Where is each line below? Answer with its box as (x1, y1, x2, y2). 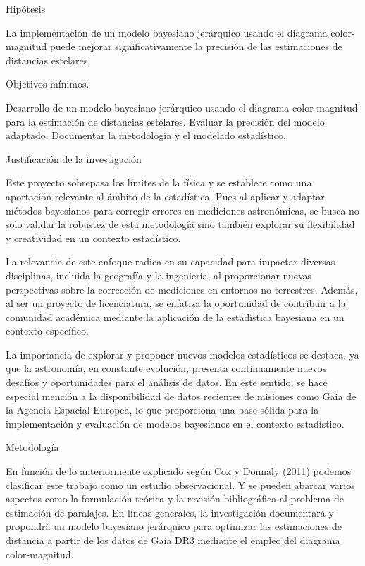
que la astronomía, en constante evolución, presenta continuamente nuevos (6, 361, 326, 375)
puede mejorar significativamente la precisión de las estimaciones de (50, 39, 342, 54)
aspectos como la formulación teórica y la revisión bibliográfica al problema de (6, 491, 344, 506)
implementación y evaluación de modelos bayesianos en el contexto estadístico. (6, 416, 345, 430)
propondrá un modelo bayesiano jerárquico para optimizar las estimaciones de (6, 519, 342, 534)
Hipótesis (6, 1, 46, 16)
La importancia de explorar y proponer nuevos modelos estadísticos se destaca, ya (6, 347, 359, 361)
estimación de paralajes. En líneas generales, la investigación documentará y (6, 505, 334, 519)
